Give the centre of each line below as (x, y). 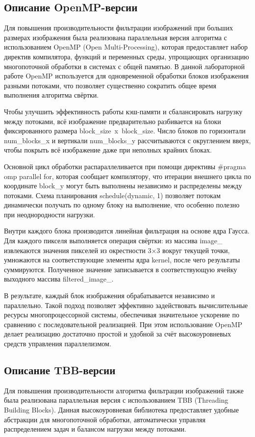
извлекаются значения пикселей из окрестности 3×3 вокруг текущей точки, (117, 250)
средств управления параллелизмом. (58, 344)
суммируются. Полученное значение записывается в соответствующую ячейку (121, 269)
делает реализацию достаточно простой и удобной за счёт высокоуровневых (117, 334)
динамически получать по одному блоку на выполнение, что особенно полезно (122, 205)
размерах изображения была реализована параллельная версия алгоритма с (115, 37)
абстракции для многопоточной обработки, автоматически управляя (105, 419)
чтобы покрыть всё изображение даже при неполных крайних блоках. (108, 150)
